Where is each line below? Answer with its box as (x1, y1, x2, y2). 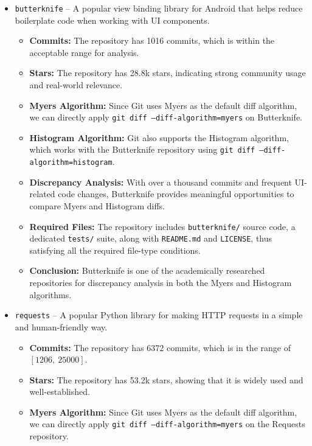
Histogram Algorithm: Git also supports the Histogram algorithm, (29, 131, 289, 144)
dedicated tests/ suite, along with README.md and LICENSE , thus (29, 232, 272, 245)
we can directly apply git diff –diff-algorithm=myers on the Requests (29, 417, 305, 430)
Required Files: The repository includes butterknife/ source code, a (29, 220, 296, 232)
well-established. (29, 385, 90, 398)
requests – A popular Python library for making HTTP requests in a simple (15, 308, 303, 321)
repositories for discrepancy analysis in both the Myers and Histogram (29, 276, 292, 289)
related (29, 187, 55, 200)
